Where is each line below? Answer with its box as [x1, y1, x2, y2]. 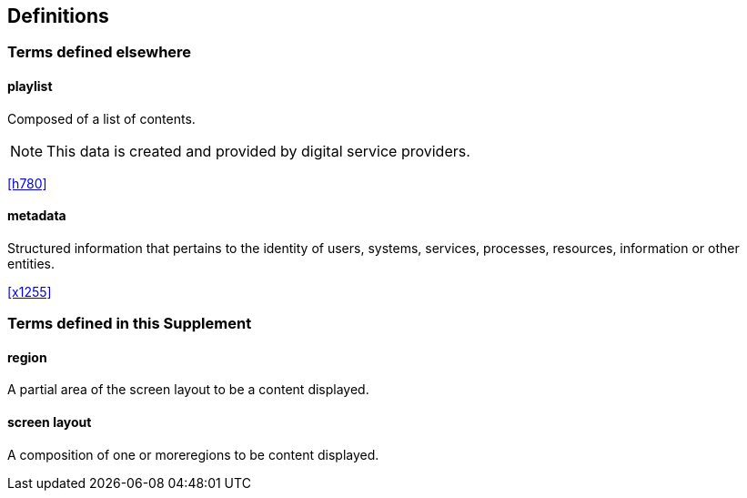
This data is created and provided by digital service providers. [46, 141, 470, 160]
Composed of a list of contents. [7, 110, 196, 127]
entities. [7, 255, 55, 271]
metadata [7, 208, 66, 224]
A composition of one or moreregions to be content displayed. [7, 446, 379, 462]
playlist [7, 78, 53, 95]
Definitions [7, 5, 109, 27]
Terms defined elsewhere [7, 43, 192, 62]
